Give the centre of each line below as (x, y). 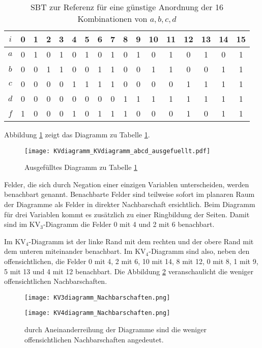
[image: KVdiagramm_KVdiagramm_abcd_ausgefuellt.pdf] (118, 151)
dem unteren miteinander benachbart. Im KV (75, 251)
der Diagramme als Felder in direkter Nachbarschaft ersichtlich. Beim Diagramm (130, 204)
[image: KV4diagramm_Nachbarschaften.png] (97, 313)
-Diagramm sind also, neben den (199, 251)
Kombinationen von (112, 19)
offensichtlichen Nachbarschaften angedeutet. (94, 339)
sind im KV (22, 224)
